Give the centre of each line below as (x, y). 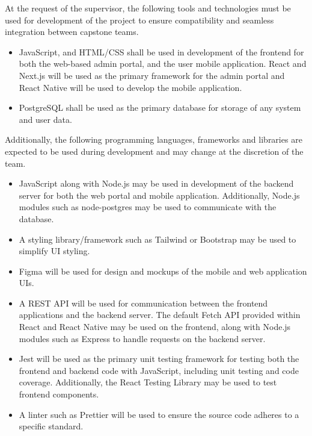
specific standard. (51, 426)
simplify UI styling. (54, 251)
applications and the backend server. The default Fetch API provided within (160, 315)
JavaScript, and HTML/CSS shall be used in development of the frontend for (161, 51)
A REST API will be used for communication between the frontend (143, 303)
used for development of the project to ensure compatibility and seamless (139, 20)
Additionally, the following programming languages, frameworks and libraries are (154, 139)
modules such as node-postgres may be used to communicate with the (148, 207)
